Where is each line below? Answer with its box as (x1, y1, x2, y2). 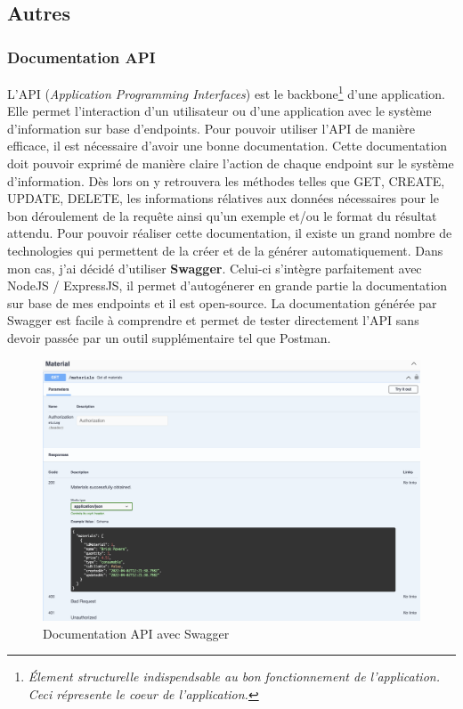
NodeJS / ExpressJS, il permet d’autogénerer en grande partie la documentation (7, 276, 448, 295)
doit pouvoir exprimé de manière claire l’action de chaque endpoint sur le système (7, 154, 454, 173)
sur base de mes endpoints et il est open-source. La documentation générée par (7, 293, 437, 312)
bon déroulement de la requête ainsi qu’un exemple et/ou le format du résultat (7, 206, 437, 224)
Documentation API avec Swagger (43, 623, 230, 642)
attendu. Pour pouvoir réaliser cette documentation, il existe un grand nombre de (7, 224, 452, 242)
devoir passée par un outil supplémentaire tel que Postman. (7, 328, 331, 346)
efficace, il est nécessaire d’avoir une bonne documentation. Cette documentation (7, 136, 448, 155)
